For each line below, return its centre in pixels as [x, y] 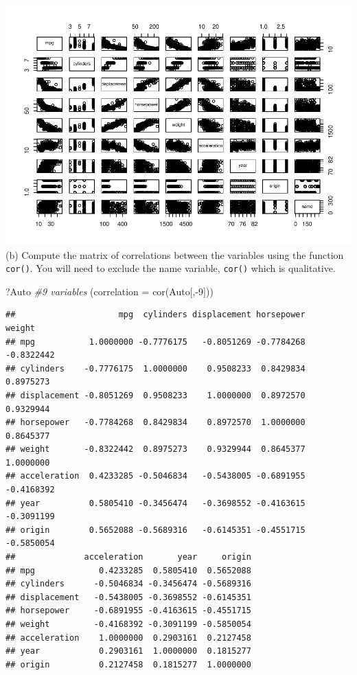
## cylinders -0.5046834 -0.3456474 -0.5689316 [128, 584]
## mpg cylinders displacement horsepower [156, 315]
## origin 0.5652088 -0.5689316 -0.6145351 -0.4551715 [156, 530]
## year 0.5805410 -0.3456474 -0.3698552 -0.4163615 [156, 503]
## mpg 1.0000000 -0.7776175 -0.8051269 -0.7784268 [156, 342]
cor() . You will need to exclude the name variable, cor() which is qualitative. [171, 268]
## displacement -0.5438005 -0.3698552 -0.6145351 [128, 597]
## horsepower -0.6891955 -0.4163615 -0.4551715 [128, 611]
